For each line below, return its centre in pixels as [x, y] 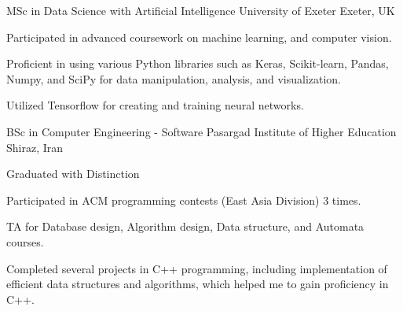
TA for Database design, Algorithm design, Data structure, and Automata [185, 226]
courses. [25, 241]
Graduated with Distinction [73, 174]
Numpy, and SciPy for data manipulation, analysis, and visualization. [174, 78]
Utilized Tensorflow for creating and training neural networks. [155, 105]
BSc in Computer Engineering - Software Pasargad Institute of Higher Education [201, 131]
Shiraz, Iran [35, 147]
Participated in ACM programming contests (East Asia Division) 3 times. [184, 200]
